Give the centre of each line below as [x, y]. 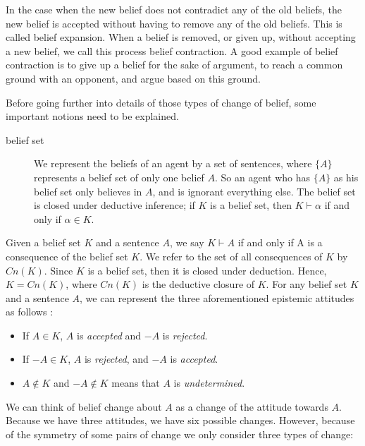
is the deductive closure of [198, 284]
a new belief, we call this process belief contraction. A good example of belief [172, 50]
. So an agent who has [262, 177]
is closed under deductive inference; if [115, 205]
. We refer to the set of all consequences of [231, 256]
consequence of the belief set [67, 256]
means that [136, 383]
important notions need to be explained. [92, 116]
